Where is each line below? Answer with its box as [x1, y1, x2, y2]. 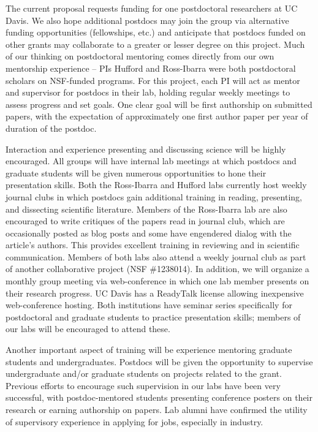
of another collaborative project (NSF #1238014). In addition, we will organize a [6, 262, 309, 275]
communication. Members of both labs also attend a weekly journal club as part [6, 250, 306, 263]
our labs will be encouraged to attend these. [6, 322, 170, 335]
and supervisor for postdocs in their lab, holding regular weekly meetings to [6, 86, 290, 99]
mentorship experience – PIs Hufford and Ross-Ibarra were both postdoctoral [6, 61, 296, 74]
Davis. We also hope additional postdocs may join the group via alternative [6, 13, 289, 26]
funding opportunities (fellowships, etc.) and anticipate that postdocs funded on [6, 26, 306, 39]
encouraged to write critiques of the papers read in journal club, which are [6, 214, 285, 227]
